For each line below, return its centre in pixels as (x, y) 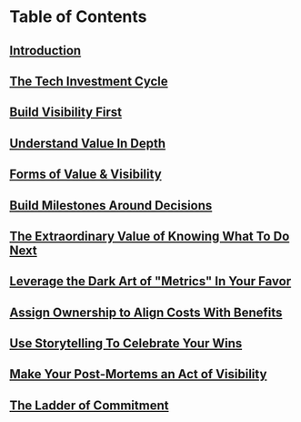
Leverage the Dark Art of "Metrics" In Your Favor (150, 281)
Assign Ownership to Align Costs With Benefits (146, 312)
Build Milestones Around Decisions (111, 206)
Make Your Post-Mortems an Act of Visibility (138, 374)
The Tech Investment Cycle (89, 81)
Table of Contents (78, 17)
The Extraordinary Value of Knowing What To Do (150, 236)
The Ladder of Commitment (89, 405)
